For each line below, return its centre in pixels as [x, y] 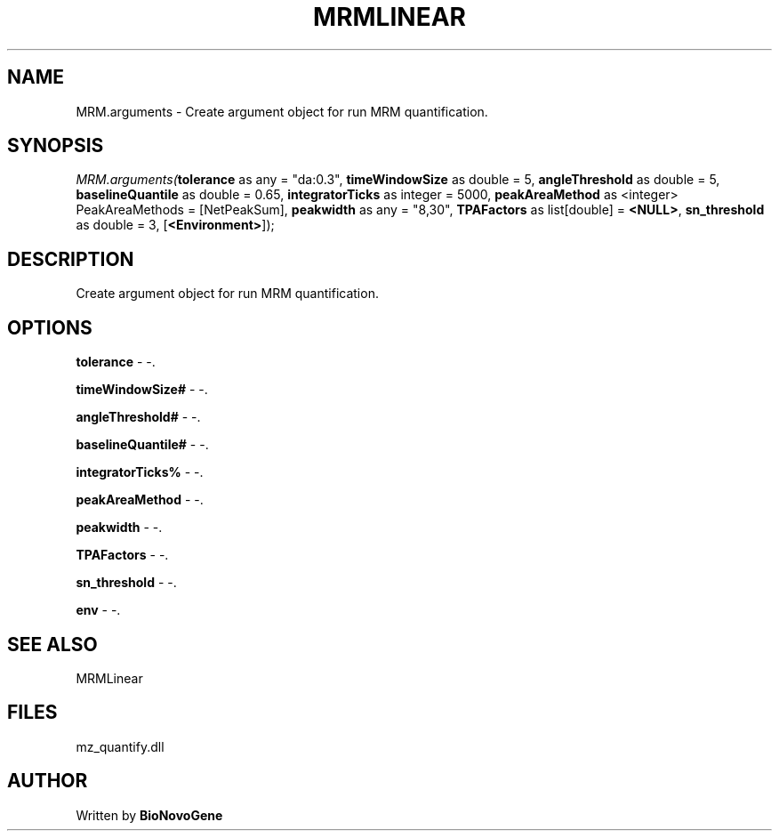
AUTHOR [48, 781]
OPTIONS [50, 327]
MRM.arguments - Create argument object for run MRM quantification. [282, 111]
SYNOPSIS [56, 146]
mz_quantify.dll [120, 746]
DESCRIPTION [71, 259]
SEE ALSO [52, 644]
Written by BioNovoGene [149, 815]
